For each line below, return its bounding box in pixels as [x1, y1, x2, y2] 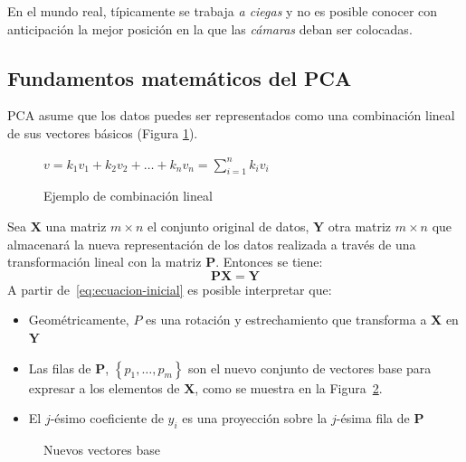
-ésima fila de [336, 409, 410, 428]
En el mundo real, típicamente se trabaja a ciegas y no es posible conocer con [7, 2, 438, 20]
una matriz [45, 216, 107, 235]
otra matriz [328, 216, 392, 235]
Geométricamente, [28, 310, 129, 329]
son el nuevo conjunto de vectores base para [188, 358, 432, 377]
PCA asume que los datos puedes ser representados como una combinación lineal [7, 106, 455, 125]
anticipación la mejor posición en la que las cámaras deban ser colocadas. [7, 19, 413, 38]
